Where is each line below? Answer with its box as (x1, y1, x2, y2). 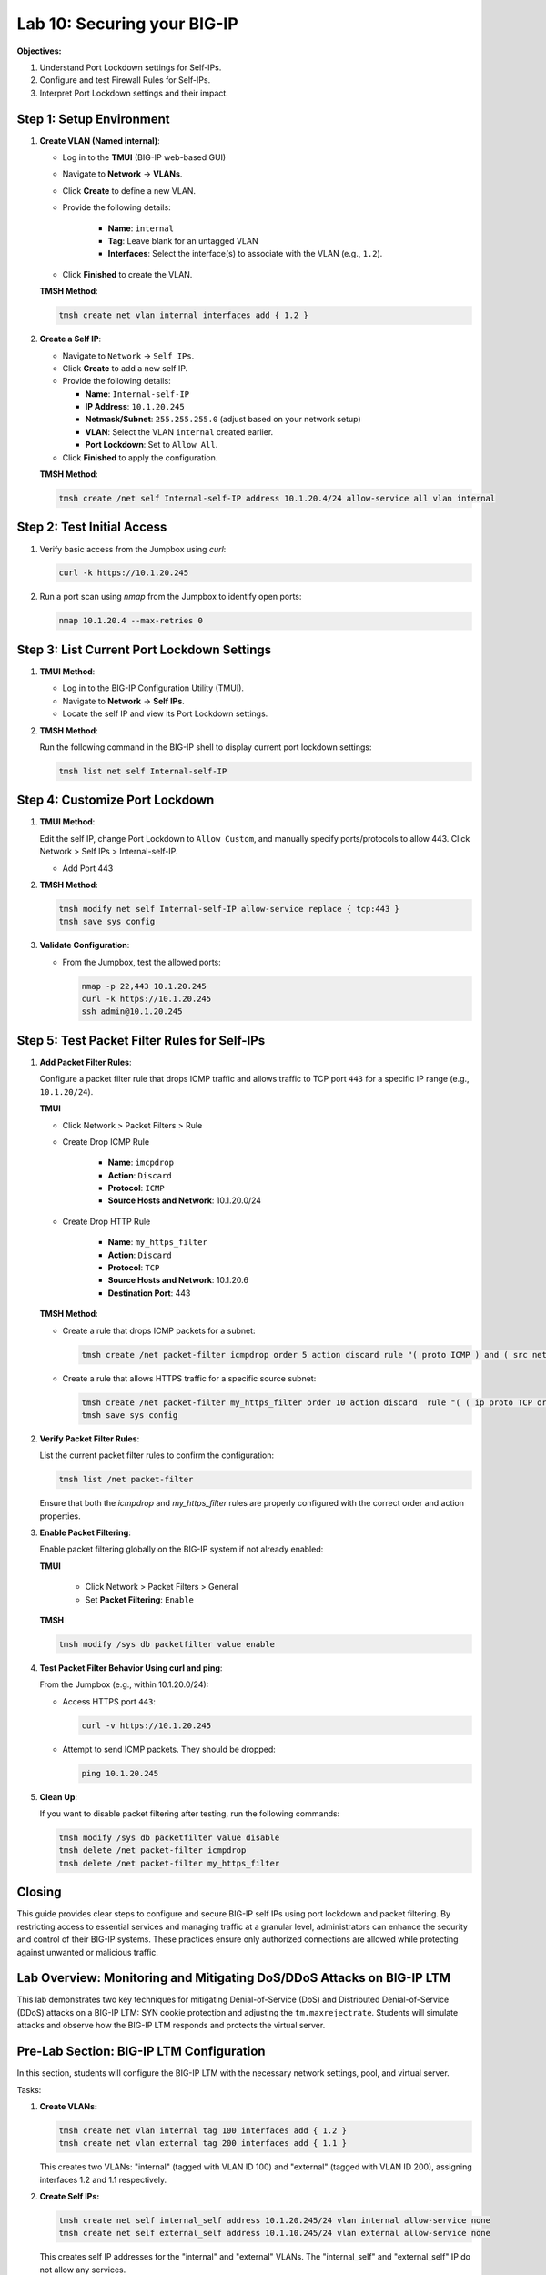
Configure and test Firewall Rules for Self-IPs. (39, 75, 211, 86)
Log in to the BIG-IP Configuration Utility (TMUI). (62, 682, 245, 693)
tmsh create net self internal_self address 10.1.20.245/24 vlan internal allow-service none (58, 2216, 491, 2226)
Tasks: (16, 2084, 42, 2095)
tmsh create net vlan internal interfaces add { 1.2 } (58, 310, 308, 320)
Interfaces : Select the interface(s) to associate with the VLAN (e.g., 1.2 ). (107, 248, 383, 259)
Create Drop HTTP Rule (62, 1216, 151, 1227)
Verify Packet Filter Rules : (39, 1433, 140, 1444)
